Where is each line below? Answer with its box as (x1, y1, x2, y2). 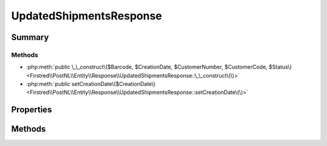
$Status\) (268, 64, 292, 71)
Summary (11, 32, 49, 42)
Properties (11, 105, 52, 115)
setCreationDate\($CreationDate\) (71, 81, 156, 88)
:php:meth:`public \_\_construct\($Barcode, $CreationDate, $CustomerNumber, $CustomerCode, (26, 64, 268, 71)
